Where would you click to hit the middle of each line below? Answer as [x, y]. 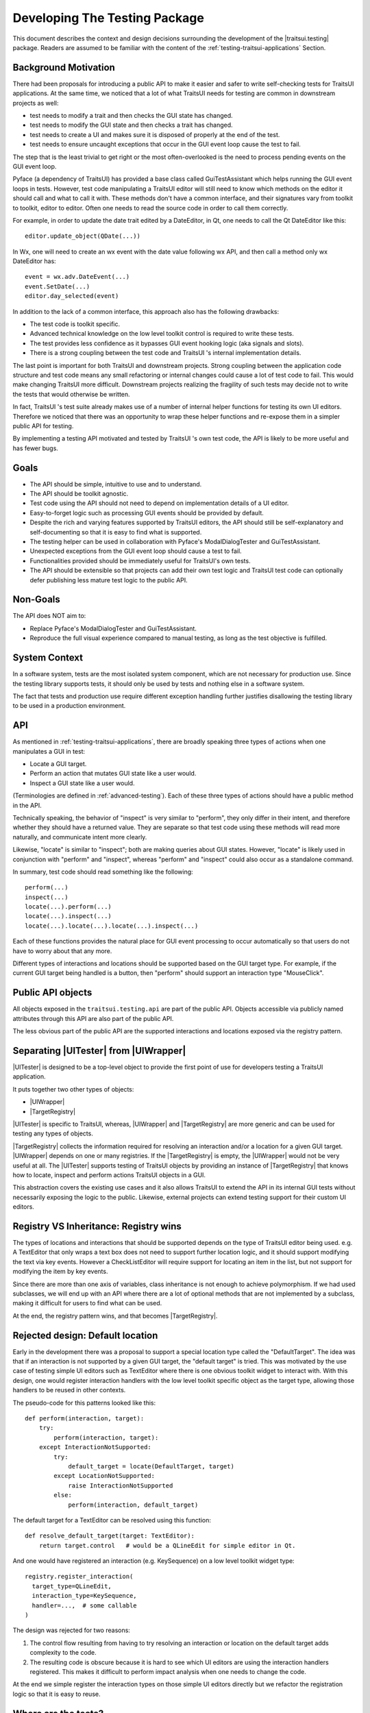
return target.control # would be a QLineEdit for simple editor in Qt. [167, 1545]
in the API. [27, 805]
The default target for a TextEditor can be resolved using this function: [112, 1520]
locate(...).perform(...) [69, 907]
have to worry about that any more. [62, 951]
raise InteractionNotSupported [121, 1486]
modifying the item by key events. [60, 1272]
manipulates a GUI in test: [49, 751]
